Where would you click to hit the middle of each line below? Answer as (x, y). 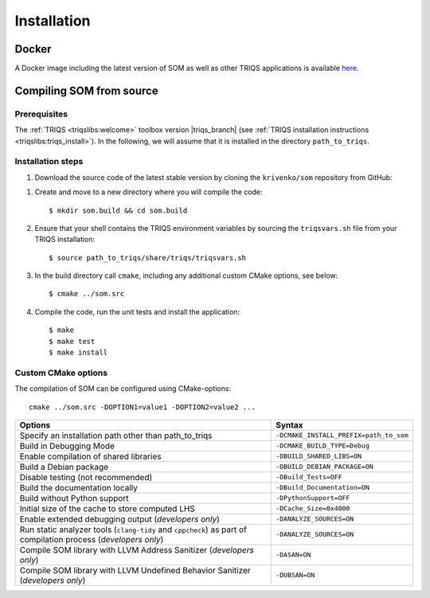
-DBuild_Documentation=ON (322, 488)
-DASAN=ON (293, 555)
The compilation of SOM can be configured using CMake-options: (123, 389)
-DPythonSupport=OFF (313, 498)
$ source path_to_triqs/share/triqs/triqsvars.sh (148, 258)
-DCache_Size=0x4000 (313, 508)
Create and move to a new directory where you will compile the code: (149, 192)
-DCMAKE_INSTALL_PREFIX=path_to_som (342, 435)
